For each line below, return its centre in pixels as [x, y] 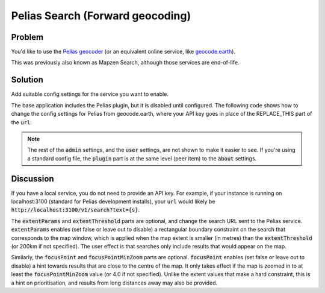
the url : [22, 122]
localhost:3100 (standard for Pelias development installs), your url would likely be [113, 201]
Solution [27, 80]
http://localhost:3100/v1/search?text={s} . [76, 210]
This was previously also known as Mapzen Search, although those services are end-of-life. [125, 63]
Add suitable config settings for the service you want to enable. [90, 94]
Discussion [32, 179]
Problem [27, 37]
